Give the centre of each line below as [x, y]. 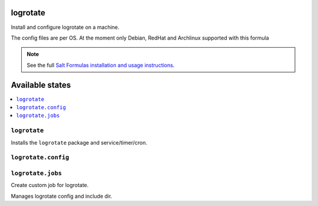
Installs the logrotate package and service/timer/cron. [79, 142]
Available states [41, 85]
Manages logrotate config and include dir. [62, 196]
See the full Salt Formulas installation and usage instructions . [101, 65]
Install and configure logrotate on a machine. [65, 27]
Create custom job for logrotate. [50, 185]
